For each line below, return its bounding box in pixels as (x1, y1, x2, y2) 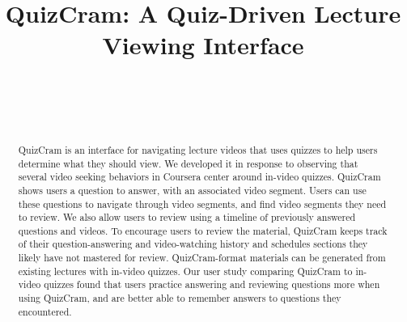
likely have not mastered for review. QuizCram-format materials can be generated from (18, 251, 386, 265)
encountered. (18, 304, 72, 318)
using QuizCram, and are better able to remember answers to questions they (18, 291, 341, 305)
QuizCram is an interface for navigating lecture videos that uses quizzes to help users (18, 142, 378, 156)
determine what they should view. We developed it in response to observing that (18, 156, 358, 170)
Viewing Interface (102, 28, 304, 61)
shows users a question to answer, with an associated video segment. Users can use (18, 183, 367, 197)
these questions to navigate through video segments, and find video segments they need (18, 197, 387, 210)
